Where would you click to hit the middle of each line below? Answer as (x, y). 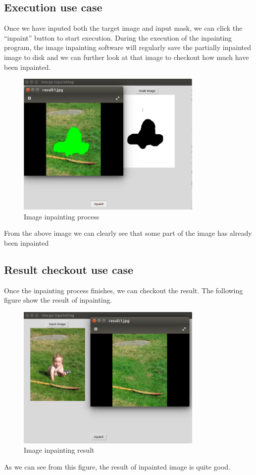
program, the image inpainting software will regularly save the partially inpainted (128, 47)
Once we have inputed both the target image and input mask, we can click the (123, 28)
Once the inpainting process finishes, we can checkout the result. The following (124, 290)
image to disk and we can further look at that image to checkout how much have (127, 57)
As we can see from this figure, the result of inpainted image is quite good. (117, 466)
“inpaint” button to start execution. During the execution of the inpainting (118, 37)
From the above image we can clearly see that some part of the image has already (128, 233)
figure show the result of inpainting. (58, 300)
